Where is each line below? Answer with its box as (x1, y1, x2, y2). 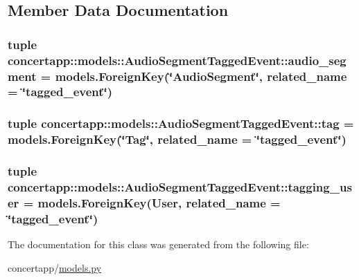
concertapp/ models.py (8, 260, 102, 274)
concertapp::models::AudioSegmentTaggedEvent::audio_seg (8, 51, 347, 68)
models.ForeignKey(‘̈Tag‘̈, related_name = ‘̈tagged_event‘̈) (8, 131, 347, 148)
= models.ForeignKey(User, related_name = (23, 194, 281, 211)
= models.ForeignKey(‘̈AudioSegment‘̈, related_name (40, 67, 347, 84)
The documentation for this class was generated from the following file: (8, 237, 309, 252)
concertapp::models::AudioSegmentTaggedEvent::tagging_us (8, 178, 352, 195)
